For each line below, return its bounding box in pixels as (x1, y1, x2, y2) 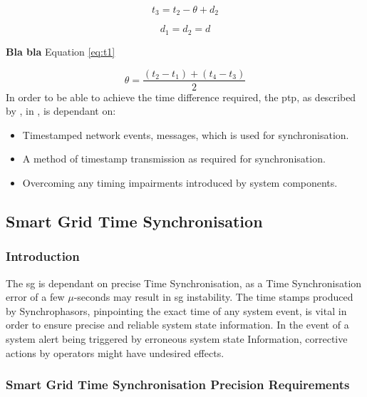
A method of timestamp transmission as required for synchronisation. (22, 151, 326, 166)
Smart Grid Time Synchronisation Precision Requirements (6, 376, 350, 393)
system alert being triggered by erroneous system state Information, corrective (6, 331, 348, 346)
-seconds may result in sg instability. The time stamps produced (73, 289, 353, 304)
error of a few (6, 289, 65, 304)
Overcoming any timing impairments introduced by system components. (22, 175, 338, 190)
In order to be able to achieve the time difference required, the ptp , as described (6, 89, 356, 104)
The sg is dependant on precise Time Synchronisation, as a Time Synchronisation (6, 275, 362, 290)
